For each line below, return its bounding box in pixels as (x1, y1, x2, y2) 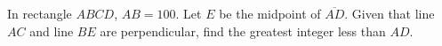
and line (29, 21, 74, 40)
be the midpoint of (219, 4, 321, 22)
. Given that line (344, 4, 435, 22)
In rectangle (7, 4, 72, 22)
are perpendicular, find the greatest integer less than (100, 21, 386, 40)
